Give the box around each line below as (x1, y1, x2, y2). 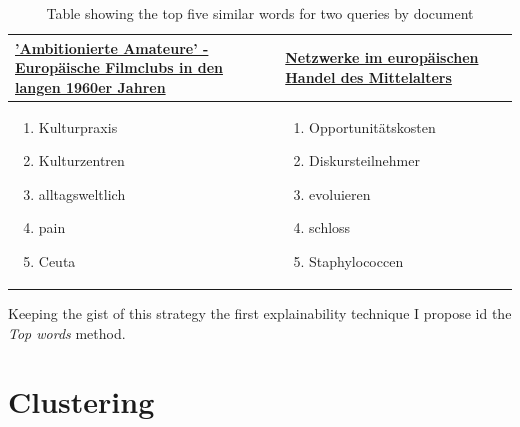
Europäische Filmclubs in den (15, 57, 223, 78)
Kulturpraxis (38, 116, 118, 137)
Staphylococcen (309, 251, 404, 271)
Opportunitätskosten (309, 116, 436, 137)
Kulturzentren (38, 150, 125, 171)
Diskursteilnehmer (309, 150, 420, 171)
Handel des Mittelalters (285, 66, 452, 87)
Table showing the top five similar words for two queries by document (46, 3, 474, 23)
